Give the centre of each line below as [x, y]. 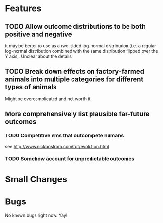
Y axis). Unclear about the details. [39, 56]
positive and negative [38, 34]
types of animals [31, 87]
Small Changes [36, 179]
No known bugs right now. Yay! [36, 215]
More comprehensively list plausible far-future [77, 114]
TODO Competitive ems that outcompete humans [64, 136]
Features [23, 9]
